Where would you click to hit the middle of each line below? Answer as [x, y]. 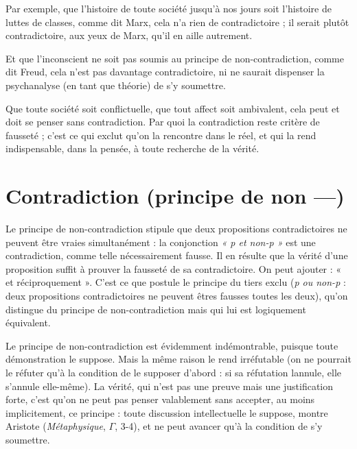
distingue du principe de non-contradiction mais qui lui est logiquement [156, 309]
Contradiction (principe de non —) [175, 196]
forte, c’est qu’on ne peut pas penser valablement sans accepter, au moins [160, 399]
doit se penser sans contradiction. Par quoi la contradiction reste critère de [163, 122]
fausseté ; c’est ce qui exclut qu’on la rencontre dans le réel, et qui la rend [161, 135]
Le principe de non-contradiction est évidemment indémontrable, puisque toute [172, 345]
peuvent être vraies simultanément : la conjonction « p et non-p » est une [161, 242]
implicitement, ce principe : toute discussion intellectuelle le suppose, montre [167, 412]
